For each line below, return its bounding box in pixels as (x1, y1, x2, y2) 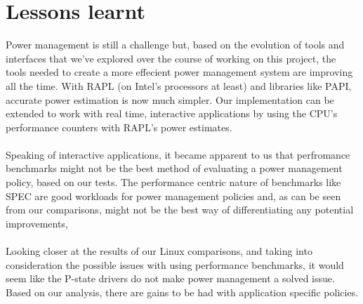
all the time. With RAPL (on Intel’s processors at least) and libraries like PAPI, (6, 78, 352, 93)
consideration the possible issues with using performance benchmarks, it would (6, 257, 344, 272)
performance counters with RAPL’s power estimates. (6, 119, 232, 134)
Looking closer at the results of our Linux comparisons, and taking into (6, 244, 312, 258)
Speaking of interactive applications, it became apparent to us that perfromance (6, 147, 350, 161)
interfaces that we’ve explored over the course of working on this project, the (6, 51, 336, 65)
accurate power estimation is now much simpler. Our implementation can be (6, 92, 334, 107)
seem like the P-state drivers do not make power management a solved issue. (6, 271, 335, 286)
